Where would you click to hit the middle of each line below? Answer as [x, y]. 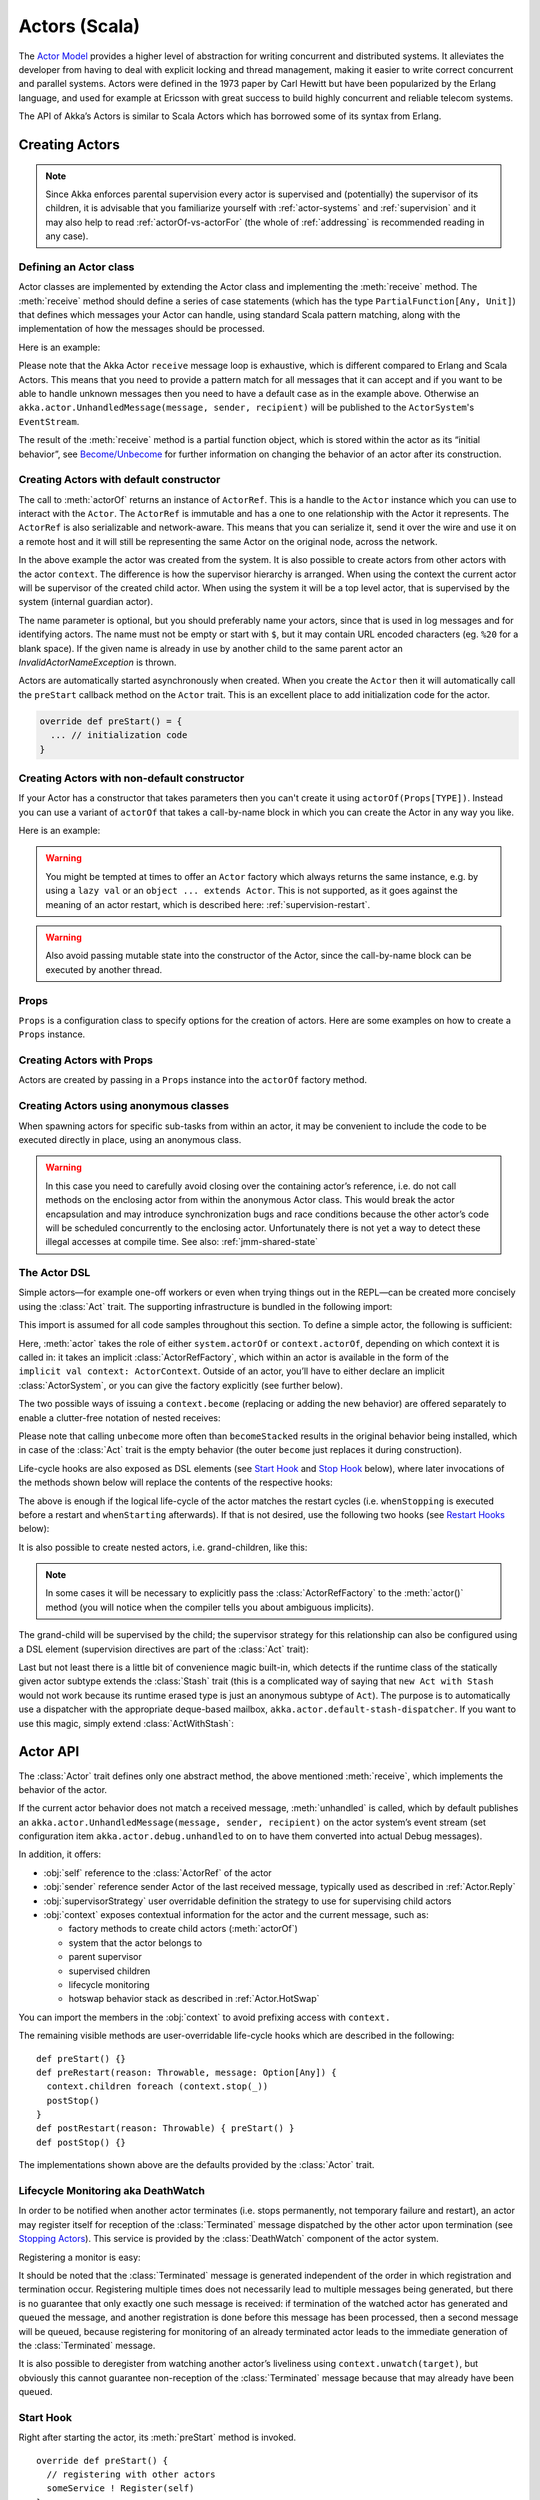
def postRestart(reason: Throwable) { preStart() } [165, 2128]
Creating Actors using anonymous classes [124, 1106]
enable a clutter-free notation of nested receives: [119, 1417]
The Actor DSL [54, 1273]
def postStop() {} [81, 2142]
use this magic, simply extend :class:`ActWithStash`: [126, 1723]
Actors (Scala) [79, 26]
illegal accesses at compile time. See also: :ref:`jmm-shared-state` [182, 1242]
